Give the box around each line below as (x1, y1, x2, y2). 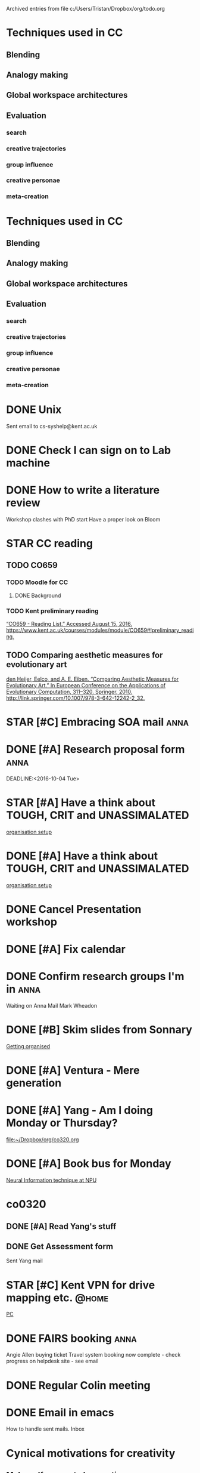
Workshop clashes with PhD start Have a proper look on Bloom (6, 515, 161, 523)
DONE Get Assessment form (6, 1242, 114, 1252)
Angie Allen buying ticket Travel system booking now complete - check (6, 1351, 181, 1358)
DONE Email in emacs (6, 1406, 114, 1419)
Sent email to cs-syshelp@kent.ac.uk (6, 422, 98, 430)
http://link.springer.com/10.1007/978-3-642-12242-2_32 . (6, 694, 145, 702)
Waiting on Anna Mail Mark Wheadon (6, 1002, 98, 1009)
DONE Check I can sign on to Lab (6, 443, 171, 457)
